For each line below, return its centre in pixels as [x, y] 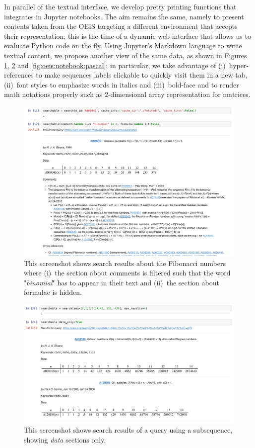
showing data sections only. [65, 440]
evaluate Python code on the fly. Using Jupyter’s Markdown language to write [123, 45]
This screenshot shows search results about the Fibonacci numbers [125, 263]
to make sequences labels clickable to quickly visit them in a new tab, [142, 75]
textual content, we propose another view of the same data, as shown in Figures [126, 55]
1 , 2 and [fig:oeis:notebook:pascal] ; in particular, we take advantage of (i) [115, 65]
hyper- [239, 65]
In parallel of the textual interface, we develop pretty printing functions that [120, 6]
